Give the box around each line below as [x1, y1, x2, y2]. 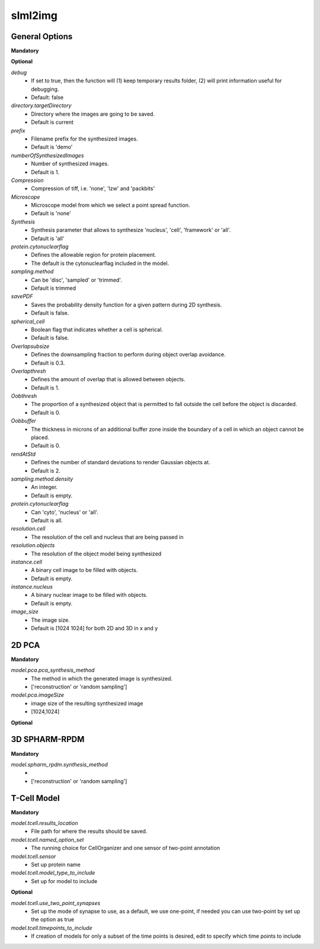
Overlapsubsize [11, 343, 50, 350]
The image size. [31, 616, 71, 624]
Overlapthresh [11, 368, 47, 375]
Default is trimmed [31, 285, 76, 292]
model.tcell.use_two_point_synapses [11, 899, 101, 906]
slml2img [11, 9, 57, 22]
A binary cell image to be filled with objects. [31, 567, 138, 574]
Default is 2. [31, 467, 60, 474]
